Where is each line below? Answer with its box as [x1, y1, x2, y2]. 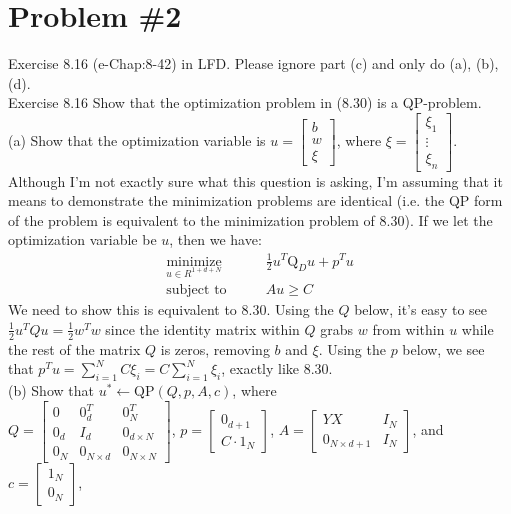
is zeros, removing [160, 338, 270, 359]
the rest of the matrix [8, 338, 141, 359]
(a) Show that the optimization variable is [8, 129, 266, 150]
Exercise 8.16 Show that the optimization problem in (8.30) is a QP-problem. [8, 92, 482, 113]
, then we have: [169, 229, 262, 250]
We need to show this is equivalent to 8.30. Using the [8, 299, 334, 320]
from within [372, 318, 445, 339]
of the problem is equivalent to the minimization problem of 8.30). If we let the [8, 209, 493, 230]
